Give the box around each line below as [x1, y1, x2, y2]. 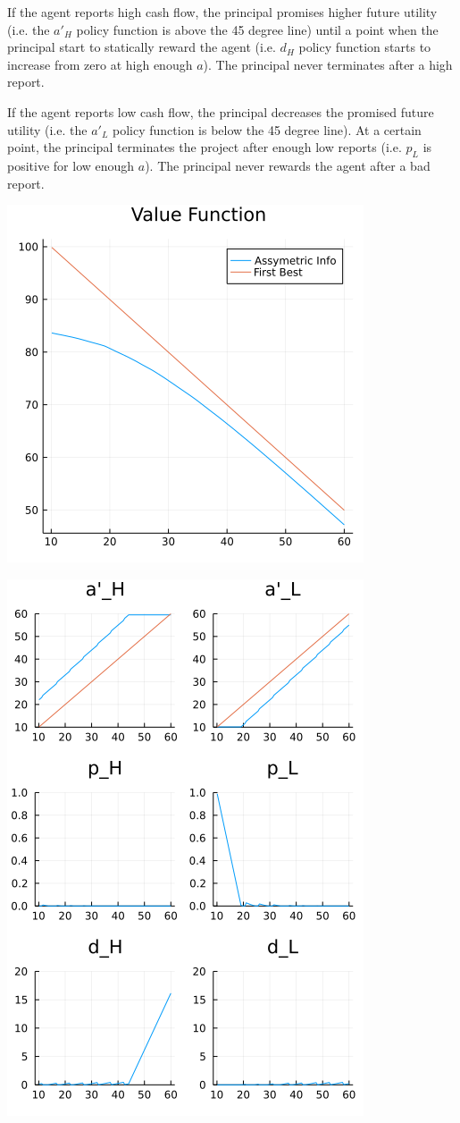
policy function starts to [298, 38, 431, 56]
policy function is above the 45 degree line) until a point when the [76, 20, 439, 38]
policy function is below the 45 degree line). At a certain [113, 120, 422, 139]
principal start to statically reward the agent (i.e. [7, 38, 276, 56]
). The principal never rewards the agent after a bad [145, 156, 431, 174]
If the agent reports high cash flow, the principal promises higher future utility [7, 3, 438, 21]
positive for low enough [7, 156, 135, 174]
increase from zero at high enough [7, 55, 193, 73]
